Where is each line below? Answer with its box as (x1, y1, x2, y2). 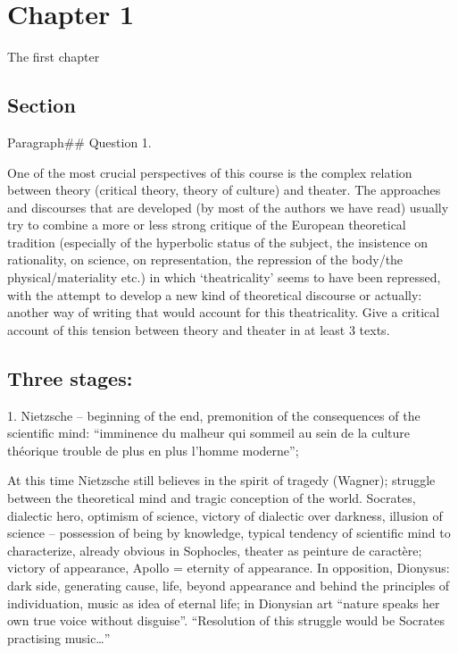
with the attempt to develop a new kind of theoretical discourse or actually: (7, 285, 422, 304)
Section (7, 91, 76, 119)
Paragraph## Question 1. (7, 132, 152, 151)
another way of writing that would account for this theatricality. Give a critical (7, 303, 440, 322)
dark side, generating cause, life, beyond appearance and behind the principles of (7, 576, 450, 594)
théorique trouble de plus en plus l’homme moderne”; (7, 440, 299, 459)
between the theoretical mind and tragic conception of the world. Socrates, (7, 489, 416, 507)
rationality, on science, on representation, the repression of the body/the (7, 250, 404, 269)
